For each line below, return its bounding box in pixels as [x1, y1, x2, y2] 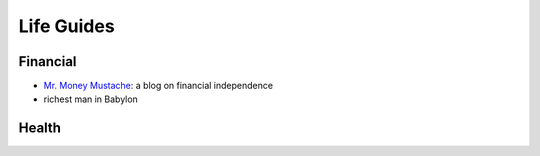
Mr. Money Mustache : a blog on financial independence [43, 80, 274, 92]
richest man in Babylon [43, 93, 139, 105]
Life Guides [18, 15, 115, 37]
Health [18, 120, 62, 137]
